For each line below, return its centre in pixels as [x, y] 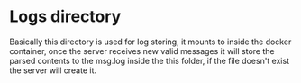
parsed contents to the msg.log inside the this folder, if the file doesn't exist [150, 60]
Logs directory [65, 17]
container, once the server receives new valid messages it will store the [142, 51]
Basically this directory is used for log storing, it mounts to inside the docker [150, 41]
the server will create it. [53, 70]
